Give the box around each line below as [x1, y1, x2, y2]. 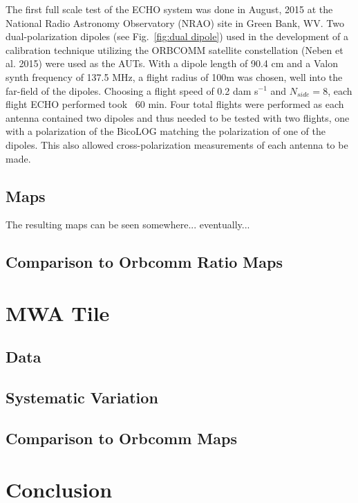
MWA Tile [6, 298, 110, 327]
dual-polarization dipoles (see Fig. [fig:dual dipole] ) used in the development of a [6, 29, 348, 44]
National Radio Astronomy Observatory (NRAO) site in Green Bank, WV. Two [6, 15, 344, 30]
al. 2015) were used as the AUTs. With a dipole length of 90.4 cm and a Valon [6, 56, 338, 71]
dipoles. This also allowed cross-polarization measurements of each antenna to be [6, 137, 348, 152]
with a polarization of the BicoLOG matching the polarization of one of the [6, 124, 326, 138]
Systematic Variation [6, 387, 158, 408]
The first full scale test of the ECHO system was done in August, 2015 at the [6, 2, 333, 16]
